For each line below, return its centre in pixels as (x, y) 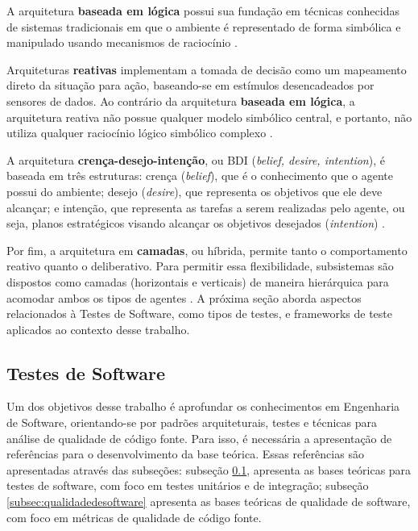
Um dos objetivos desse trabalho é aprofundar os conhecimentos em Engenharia (203, 406)
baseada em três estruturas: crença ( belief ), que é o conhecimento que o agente (200, 176)
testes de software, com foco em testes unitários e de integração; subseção (188, 485)
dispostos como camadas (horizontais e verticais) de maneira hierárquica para (198, 281)
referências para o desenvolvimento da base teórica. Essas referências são (185, 454)
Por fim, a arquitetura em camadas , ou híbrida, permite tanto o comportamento (207, 250)
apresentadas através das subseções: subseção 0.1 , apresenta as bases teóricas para (209, 469)
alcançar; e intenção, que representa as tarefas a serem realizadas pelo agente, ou (206, 207)
